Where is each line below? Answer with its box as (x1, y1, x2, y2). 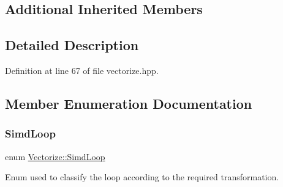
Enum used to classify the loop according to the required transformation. (5, 170, 279, 183)
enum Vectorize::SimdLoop (5, 150, 105, 163)
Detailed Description (5, 35, 139, 54)
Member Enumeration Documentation (5, 94, 252, 112)
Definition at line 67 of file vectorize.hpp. (5, 64, 159, 76)
